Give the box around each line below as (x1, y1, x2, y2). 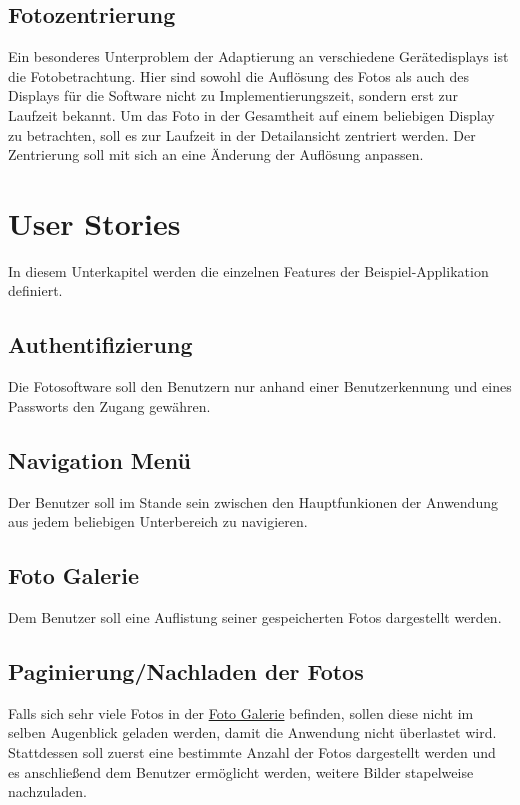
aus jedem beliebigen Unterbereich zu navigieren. (8, 511, 308, 532)
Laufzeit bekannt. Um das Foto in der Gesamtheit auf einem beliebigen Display (8, 104, 495, 125)
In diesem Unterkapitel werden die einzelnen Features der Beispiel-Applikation (8, 260, 489, 281)
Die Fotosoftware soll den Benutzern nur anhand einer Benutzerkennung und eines (8, 376, 512, 397)
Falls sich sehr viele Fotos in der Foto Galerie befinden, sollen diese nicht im (8, 702, 474, 723)
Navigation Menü (8, 444, 192, 475)
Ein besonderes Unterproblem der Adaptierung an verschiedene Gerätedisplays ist (8, 46, 509, 67)
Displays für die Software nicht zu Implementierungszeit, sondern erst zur (8, 85, 458, 106)
